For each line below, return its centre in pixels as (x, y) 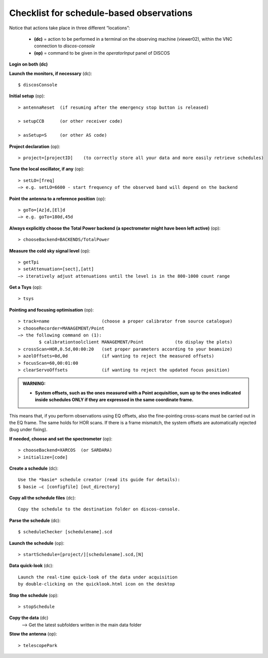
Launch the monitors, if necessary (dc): (51, 73)
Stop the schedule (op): (34, 595)
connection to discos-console (65, 46)
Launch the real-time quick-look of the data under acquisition (98, 577)
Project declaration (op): (35, 146)
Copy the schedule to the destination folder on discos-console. (99, 509)
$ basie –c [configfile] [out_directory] (69, 487)
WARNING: (34, 384)
